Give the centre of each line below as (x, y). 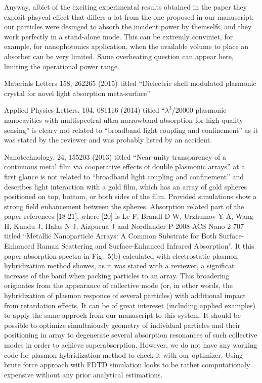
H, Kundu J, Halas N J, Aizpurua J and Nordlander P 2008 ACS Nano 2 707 (124, 226)
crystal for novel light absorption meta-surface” (77, 93)
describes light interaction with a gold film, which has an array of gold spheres (126, 186)
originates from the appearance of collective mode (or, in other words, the (118, 285)
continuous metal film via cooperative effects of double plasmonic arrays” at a (125, 166)
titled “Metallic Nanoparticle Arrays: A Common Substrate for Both (111, 236)
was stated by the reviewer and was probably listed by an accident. (108, 140)
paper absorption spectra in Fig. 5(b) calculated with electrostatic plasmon (121, 255)
